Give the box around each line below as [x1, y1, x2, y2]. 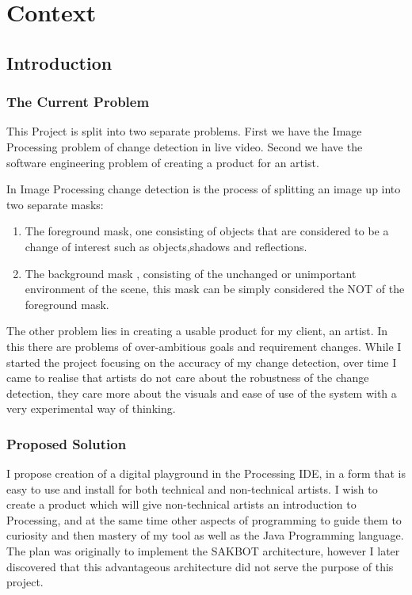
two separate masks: [6, 196, 104, 212]
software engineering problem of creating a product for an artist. [6, 154, 319, 170]
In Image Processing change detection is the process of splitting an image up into [6, 181, 401, 197]
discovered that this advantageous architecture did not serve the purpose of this [6, 558, 394, 574]
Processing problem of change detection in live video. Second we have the [6, 138, 363, 154]
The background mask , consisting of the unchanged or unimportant [25, 265, 357, 281]
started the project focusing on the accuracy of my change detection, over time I [6, 353, 397, 370]
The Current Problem [6, 92, 150, 112]
